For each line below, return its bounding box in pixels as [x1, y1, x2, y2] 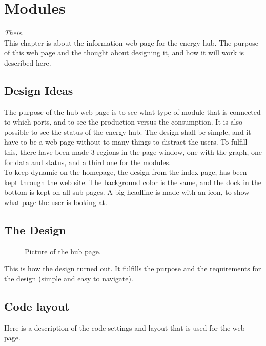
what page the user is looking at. [4, 197, 107, 208]
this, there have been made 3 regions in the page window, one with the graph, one [4, 147, 262, 157]
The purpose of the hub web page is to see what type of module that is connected [4, 106, 261, 117]
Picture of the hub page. [25, 246, 101, 256]
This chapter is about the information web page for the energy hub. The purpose [4, 37, 258, 48]
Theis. [4, 27, 24, 38]
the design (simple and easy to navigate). [4, 273, 133, 284]
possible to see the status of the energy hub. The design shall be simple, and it [4, 126, 251, 137]
